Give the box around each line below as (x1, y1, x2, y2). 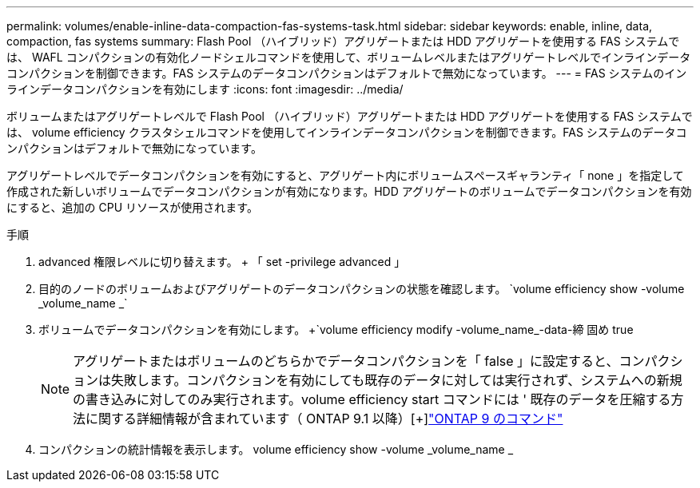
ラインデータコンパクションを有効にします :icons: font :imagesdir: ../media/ (6, 82, 404, 96)
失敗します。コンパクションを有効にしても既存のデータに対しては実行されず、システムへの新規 (111, 372, 682, 388)
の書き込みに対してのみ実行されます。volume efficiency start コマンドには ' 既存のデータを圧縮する (73, 391, 671, 407)
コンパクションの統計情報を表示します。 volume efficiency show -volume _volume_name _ (38, 442, 514, 456)
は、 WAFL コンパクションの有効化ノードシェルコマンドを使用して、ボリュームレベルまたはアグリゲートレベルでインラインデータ (6, 50, 691, 64)
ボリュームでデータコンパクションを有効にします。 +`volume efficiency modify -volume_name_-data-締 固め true (38, 323, 634, 336)
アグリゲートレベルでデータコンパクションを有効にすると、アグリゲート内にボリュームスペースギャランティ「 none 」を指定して (6, 169, 684, 182)
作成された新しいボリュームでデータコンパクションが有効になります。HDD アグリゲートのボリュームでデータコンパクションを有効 (6, 184, 692, 198)
